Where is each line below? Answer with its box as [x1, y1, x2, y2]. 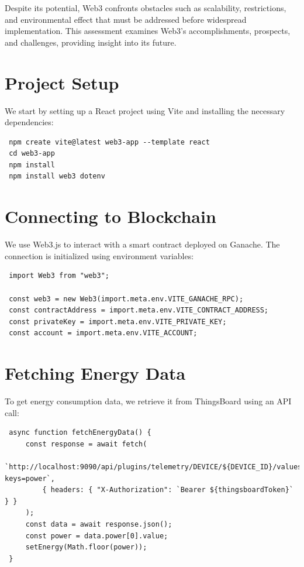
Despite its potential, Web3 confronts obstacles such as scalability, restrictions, [5, 2, 286, 13]
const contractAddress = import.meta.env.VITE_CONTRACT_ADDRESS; [9, 306, 269, 315]
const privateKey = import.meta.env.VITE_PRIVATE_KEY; [9, 317, 227, 326]
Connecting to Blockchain [5, 204, 216, 228]
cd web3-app [9, 149, 55, 158]
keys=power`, [5, 474, 55, 483]
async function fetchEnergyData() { [9, 428, 151, 437]
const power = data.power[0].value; [25, 531, 168, 540]
